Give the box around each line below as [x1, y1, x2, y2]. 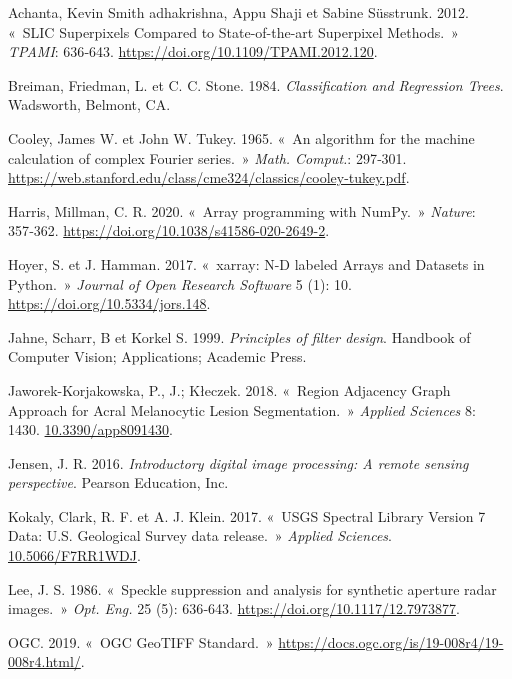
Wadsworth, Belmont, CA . [8, 94, 171, 115]
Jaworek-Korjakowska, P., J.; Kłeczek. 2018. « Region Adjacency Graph [8, 379, 451, 400]
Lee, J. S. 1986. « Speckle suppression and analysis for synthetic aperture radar [8, 578, 497, 599]
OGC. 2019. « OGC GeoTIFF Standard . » [8, 631, 274, 652]
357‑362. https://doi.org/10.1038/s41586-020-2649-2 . [8, 220, 330, 241]
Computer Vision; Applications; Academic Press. [8, 346, 307, 367]
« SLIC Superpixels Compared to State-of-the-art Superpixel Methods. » [8, 21, 459, 42]
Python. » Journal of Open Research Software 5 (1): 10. [8, 273, 352, 294]
